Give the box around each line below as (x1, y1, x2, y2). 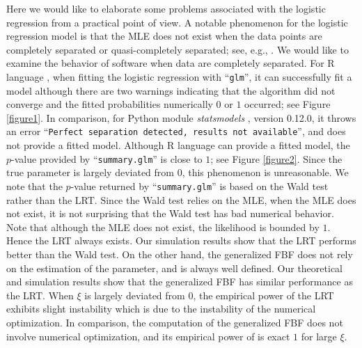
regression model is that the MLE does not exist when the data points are (6, 29, 322, 43)
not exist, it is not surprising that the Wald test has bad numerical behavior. (6, 206, 334, 221)
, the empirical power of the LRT (193, 287, 334, 302)
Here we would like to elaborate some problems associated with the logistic (6, 1, 326, 15)
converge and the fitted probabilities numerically (6, 97, 213, 111)
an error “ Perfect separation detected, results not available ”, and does (6, 124, 346, 139)
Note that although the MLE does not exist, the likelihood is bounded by (6, 219, 320, 234)
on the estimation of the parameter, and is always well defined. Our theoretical (6, 260, 343, 275)
